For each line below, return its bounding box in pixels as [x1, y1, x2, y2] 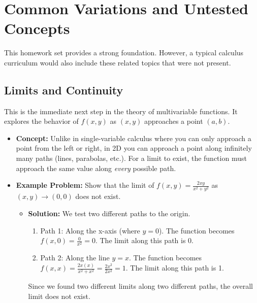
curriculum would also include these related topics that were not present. [4, 57, 231, 68]
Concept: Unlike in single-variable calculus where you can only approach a [16, 132, 251, 143]
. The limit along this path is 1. [125, 262, 224, 273]
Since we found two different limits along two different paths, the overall [28, 281, 253, 291]
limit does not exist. [28, 290, 90, 301]
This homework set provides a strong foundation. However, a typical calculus [4, 47, 244, 58]
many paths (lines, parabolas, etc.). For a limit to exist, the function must [16, 153, 247, 163]
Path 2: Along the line [40, 252, 110, 263]
